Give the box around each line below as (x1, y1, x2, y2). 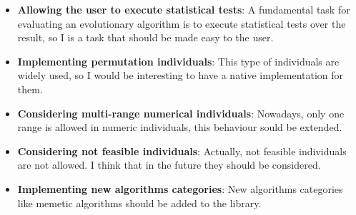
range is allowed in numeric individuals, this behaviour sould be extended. (17, 120, 342, 135)
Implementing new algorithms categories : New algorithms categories (17, 181, 343, 196)
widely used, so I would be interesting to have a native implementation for (17, 68, 344, 83)
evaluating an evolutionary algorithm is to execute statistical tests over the (17, 16, 346, 31)
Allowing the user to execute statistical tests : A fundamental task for (17, 2, 350, 16)
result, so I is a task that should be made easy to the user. (17, 30, 274, 45)
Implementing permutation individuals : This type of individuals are (17, 53, 340, 68)
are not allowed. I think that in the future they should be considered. (17, 157, 321, 172)
